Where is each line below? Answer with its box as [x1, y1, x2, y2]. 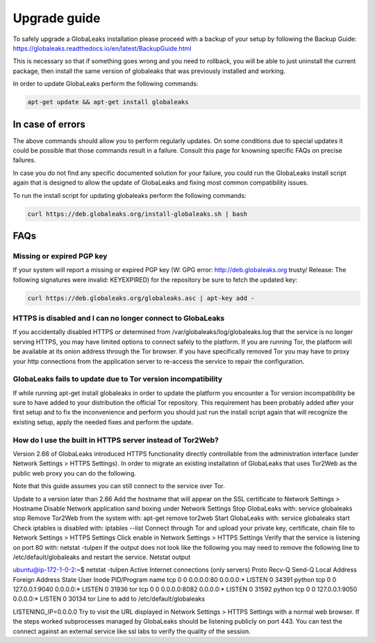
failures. [12, 156, 36, 165]
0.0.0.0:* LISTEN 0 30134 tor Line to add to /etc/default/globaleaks [12, 594, 205, 603]
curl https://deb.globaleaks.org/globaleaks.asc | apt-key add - [27, 294, 255, 302]
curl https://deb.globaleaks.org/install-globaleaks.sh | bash [27, 210, 248, 218]
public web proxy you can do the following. [12, 469, 137, 477]
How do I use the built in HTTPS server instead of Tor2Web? [12, 435, 219, 444]
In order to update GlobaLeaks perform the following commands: [12, 80, 199, 88]
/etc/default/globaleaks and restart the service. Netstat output [12, 553, 191, 561]
